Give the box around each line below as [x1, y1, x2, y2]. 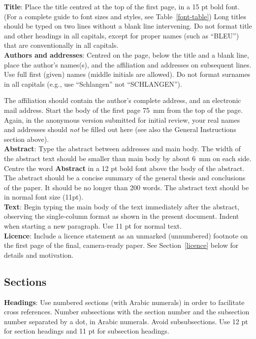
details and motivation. [4, 249, 74, 260]
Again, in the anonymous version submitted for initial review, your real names [4, 114, 240, 125]
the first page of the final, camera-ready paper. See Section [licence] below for [4, 240, 239, 250]
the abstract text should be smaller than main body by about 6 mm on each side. [4, 153, 252, 163]
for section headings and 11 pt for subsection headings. [4, 326, 169, 336]
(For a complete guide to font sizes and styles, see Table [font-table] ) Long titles [4, 11, 247, 21]
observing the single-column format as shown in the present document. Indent [4, 211, 239, 221]
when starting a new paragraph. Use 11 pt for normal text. [4, 221, 182, 231]
